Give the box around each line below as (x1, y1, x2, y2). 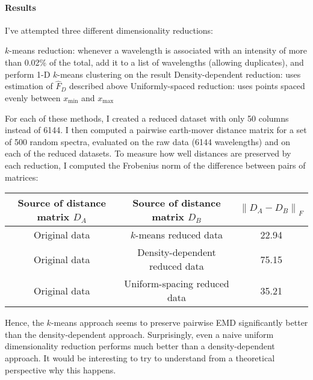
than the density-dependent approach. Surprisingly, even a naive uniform (5, 328, 274, 340)
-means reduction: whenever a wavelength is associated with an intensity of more (9, 44, 308, 57)
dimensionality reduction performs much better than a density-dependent (5, 340, 275, 352)
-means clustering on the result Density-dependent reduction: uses (57, 67, 301, 80)
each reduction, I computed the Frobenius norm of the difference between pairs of (5, 158, 306, 171)
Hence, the (5, 316, 44, 329)
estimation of (5, 79, 53, 92)
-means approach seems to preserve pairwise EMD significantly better (51, 316, 308, 329)
